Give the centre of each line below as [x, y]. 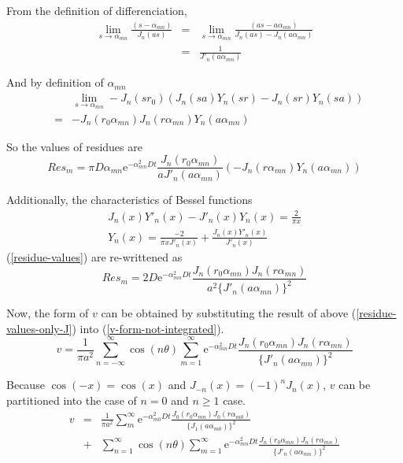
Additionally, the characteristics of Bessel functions [129, 200]
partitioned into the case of [72, 400]
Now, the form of [48, 313]
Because [26, 385]
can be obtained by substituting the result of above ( [229, 313]
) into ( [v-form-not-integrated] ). [148, 328]
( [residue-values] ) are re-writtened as [94, 257]
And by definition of [55, 82]
